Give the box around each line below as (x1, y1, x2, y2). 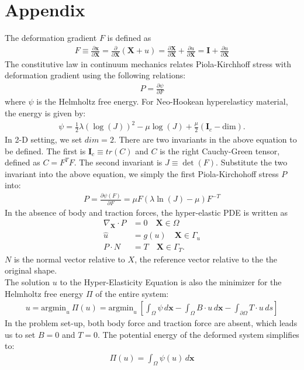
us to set (5, 328, 36, 340)
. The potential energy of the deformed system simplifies (97, 328, 299, 340)
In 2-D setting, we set (5, 133, 82, 145)
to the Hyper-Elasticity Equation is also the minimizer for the (60, 276, 282, 288)
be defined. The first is (5, 144, 86, 157)
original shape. (5, 264, 57, 276)
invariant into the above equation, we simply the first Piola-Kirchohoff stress (5, 167, 279, 179)
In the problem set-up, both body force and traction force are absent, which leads (5, 317, 298, 329)
